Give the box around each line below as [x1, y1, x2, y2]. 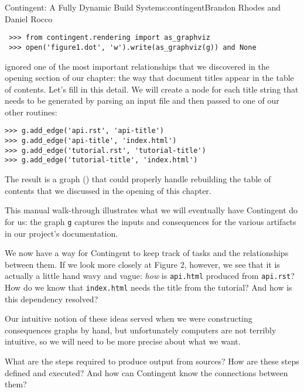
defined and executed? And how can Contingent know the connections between [5, 366, 288, 379]
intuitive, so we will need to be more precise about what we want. [5, 335, 241, 347]
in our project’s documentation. [5, 227, 118, 239]
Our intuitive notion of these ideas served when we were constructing [5, 312, 252, 325]
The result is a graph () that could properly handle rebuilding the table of [5, 173, 271, 185]
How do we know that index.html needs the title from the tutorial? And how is [5, 281, 292, 293]
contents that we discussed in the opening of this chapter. [5, 184, 211, 196]
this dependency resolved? [5, 292, 98, 305]
